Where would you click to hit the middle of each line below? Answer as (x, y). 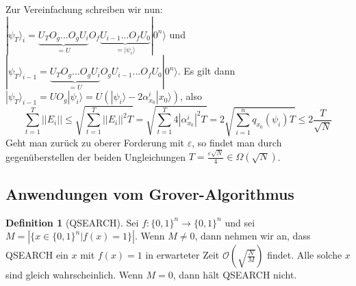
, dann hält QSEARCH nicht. (235, 275)
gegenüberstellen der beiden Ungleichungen (96, 156)
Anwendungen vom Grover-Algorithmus (150, 193)
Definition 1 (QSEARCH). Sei (72, 222)
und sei (240, 222)
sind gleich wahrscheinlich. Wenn (74, 275)
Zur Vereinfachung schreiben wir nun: (84, 9)
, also (191, 96)
